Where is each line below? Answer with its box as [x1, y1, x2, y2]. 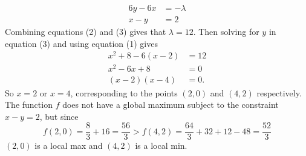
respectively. [256, 86, 302, 99]
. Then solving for [193, 25, 259, 38]
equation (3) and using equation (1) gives [5, 37, 158, 49]
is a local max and [34, 139, 103, 152]
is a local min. [135, 139, 187, 152]
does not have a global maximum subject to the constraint [62, 98, 279, 111]
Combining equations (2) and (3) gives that [5, 25, 166, 38]
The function [5, 98, 53, 111]
